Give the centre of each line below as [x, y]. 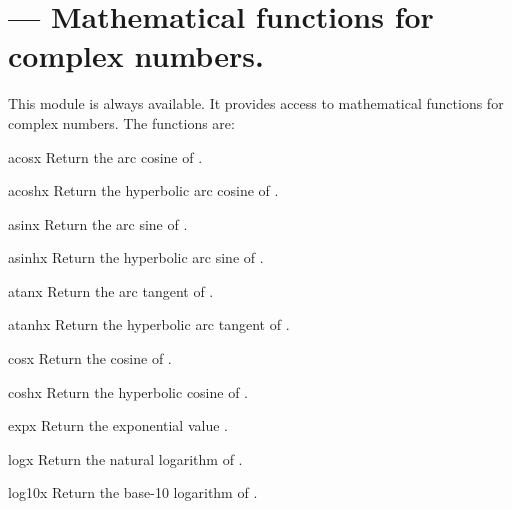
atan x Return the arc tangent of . [111, 290]
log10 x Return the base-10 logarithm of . [133, 492]
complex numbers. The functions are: [121, 122]
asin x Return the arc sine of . [98, 223]
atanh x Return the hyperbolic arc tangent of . [149, 324]
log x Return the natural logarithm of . [125, 458]
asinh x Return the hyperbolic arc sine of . [136, 257]
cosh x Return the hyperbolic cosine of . [128, 391]
